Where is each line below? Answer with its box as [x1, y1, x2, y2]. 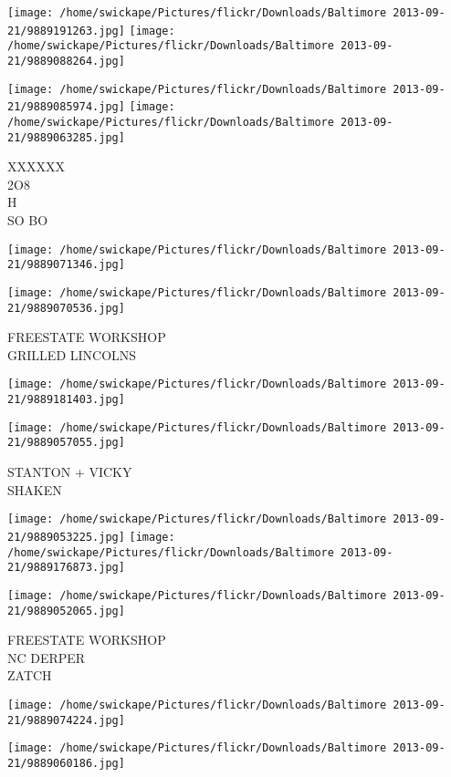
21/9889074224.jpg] [7, 713, 125, 727]
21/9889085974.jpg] [7, 100, 125, 114]
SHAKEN [7, 480, 62, 499]
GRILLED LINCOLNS [7, 345, 137, 364]
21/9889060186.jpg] [7, 756, 125, 770]
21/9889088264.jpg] [7, 54, 125, 67]
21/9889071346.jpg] [7, 258, 125, 272]
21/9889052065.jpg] [7, 604, 125, 617]
